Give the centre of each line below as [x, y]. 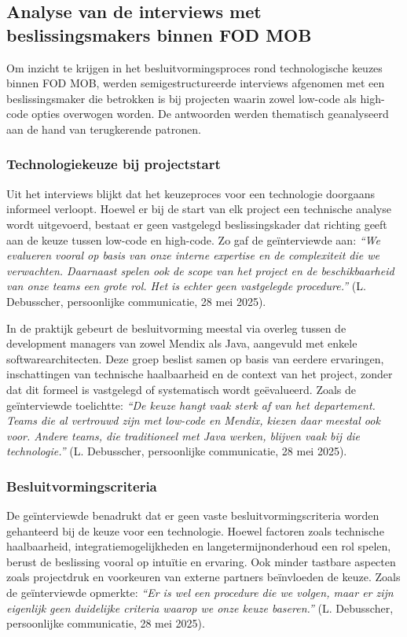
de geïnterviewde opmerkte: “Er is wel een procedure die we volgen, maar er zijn [200, 593]
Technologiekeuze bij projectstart [114, 164]
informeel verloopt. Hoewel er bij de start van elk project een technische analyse [199, 209]
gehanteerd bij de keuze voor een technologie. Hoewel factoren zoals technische [195, 530]
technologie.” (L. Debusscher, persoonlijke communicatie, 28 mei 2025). [177, 451]
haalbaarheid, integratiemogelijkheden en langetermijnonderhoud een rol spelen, [199, 546]
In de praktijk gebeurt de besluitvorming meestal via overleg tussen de [176, 328]
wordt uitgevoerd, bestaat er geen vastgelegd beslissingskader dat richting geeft [197, 224]
